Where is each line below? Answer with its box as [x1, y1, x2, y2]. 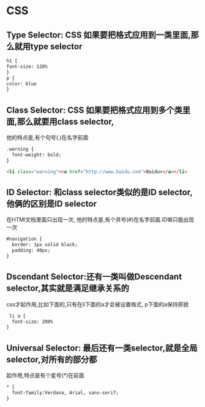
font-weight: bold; [12, 152, 62, 158]
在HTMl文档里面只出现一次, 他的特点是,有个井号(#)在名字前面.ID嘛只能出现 [6, 216, 195, 223]
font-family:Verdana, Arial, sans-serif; [12, 390, 119, 396]
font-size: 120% [6, 63, 48, 69]
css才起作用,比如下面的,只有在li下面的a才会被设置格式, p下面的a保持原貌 [6, 300, 188, 308]
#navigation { [6, 236, 43, 242]
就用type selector [14, 41, 83, 52]
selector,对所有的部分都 [6, 354, 97, 365]
